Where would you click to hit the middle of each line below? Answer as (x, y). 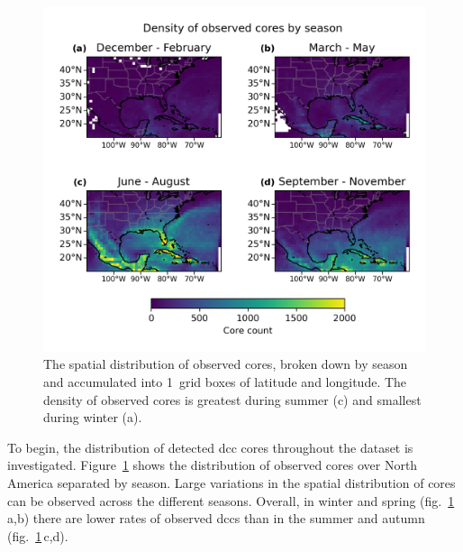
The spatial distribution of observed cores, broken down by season (226, 364)
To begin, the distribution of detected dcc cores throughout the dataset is (210, 447)
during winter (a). (93, 417)
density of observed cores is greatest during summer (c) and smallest (232, 399)
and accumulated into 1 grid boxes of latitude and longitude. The (225, 381)
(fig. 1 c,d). (38, 535)
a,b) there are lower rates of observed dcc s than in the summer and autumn (216, 518)
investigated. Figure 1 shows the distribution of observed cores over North (213, 465)
